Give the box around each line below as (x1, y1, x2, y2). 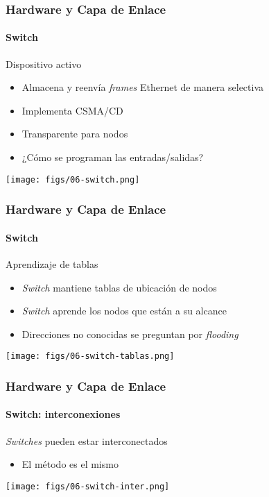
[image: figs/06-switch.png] (6, 174, 140, 185)
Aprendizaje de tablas (6, 256, 98, 271)
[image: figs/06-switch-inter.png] (6, 481, 170, 491)
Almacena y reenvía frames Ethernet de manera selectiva (21, 80, 264, 94)
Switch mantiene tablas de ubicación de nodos (21, 280, 217, 294)
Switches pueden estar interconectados (6, 433, 168, 448)
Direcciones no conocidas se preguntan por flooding (21, 326, 238, 341)
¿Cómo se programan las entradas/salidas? (21, 150, 204, 165)
